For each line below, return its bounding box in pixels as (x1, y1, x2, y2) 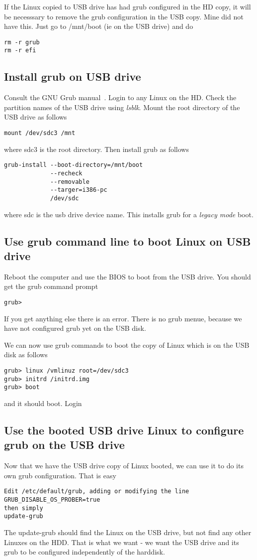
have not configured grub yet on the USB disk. (4, 323, 146, 333)
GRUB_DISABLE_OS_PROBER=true (4, 496, 100, 504)
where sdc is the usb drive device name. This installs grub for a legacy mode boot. (4, 209, 254, 219)
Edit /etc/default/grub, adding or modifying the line (4, 488, 189, 495)
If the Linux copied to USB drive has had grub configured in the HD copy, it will (4, 1, 251, 11)
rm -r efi (4, 47, 36, 54)
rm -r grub (4, 38, 40, 46)
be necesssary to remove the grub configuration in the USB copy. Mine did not (4, 11, 244, 21)
